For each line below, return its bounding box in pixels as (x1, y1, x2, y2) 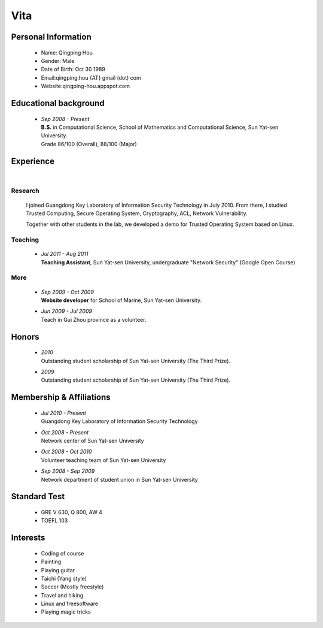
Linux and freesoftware (41, 600, 99, 608)
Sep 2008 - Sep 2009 (41, 467, 95, 475)
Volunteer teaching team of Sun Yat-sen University (41, 456, 166, 464)
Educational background (11, 98, 105, 108)
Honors (11, 331, 39, 342)
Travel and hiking (41, 591, 84, 599)
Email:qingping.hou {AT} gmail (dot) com (41, 74, 141, 81)
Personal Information (11, 32, 92, 42)
